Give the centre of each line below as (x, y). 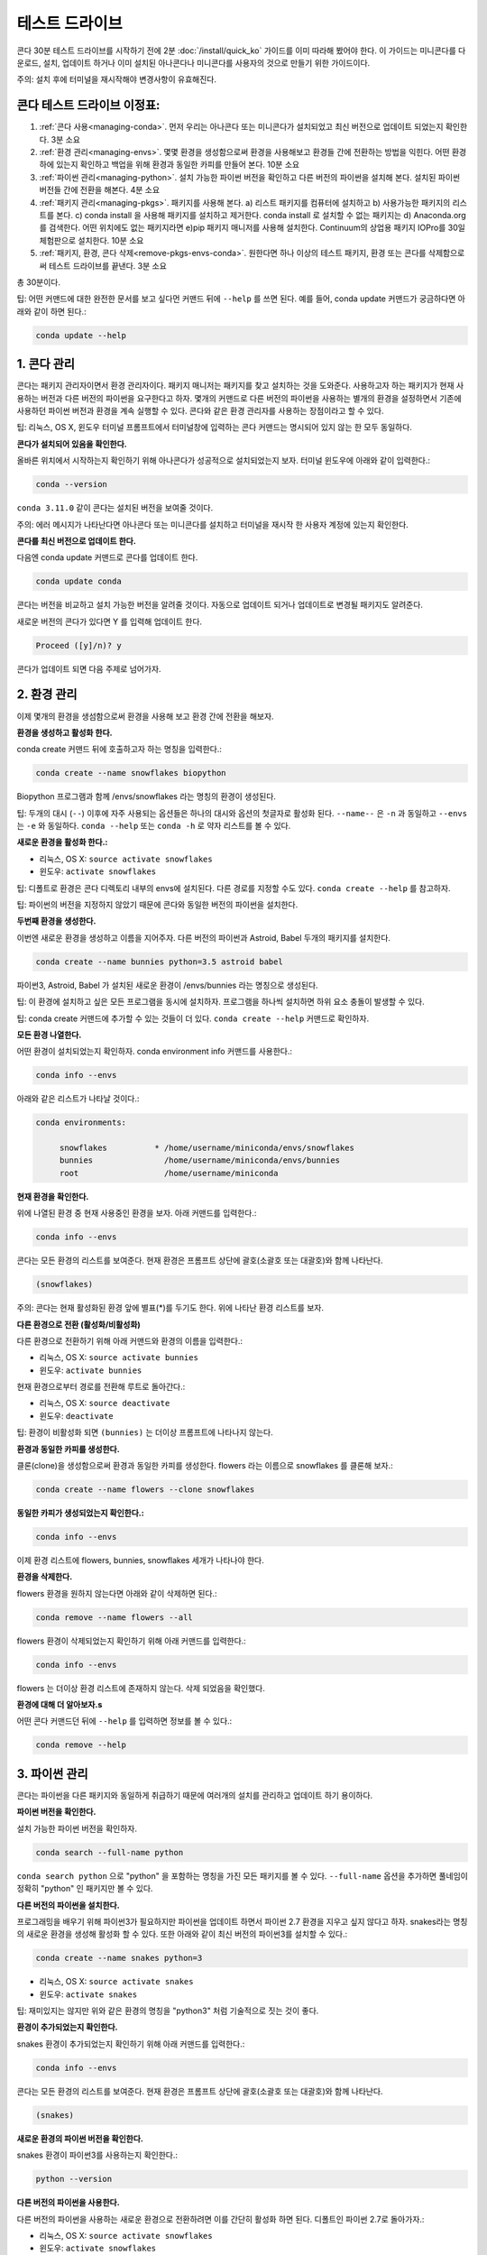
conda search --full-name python (110, 1852)
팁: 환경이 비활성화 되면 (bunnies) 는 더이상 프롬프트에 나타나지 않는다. (145, 1432)
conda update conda (78, 581)
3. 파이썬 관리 (53, 1774)
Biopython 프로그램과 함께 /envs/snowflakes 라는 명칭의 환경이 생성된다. (147, 796)
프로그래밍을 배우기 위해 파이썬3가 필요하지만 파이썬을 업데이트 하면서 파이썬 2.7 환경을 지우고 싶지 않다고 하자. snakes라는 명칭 (242, 1921)
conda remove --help (81, 1745)
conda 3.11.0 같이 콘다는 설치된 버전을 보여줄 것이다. (115, 508)
